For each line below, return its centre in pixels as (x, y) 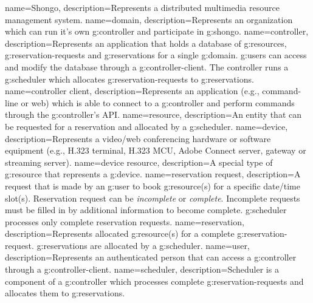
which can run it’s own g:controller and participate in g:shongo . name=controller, (157, 31)
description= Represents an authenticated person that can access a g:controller (151, 257)
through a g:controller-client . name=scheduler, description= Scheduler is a (142, 269)
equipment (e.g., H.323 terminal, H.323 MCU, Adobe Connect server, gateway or (156, 150)
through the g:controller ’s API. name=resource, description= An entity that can (153, 114)
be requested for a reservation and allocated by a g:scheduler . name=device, (146, 126)
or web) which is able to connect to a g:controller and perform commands (158, 102)
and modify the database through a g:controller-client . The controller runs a (147, 66)
